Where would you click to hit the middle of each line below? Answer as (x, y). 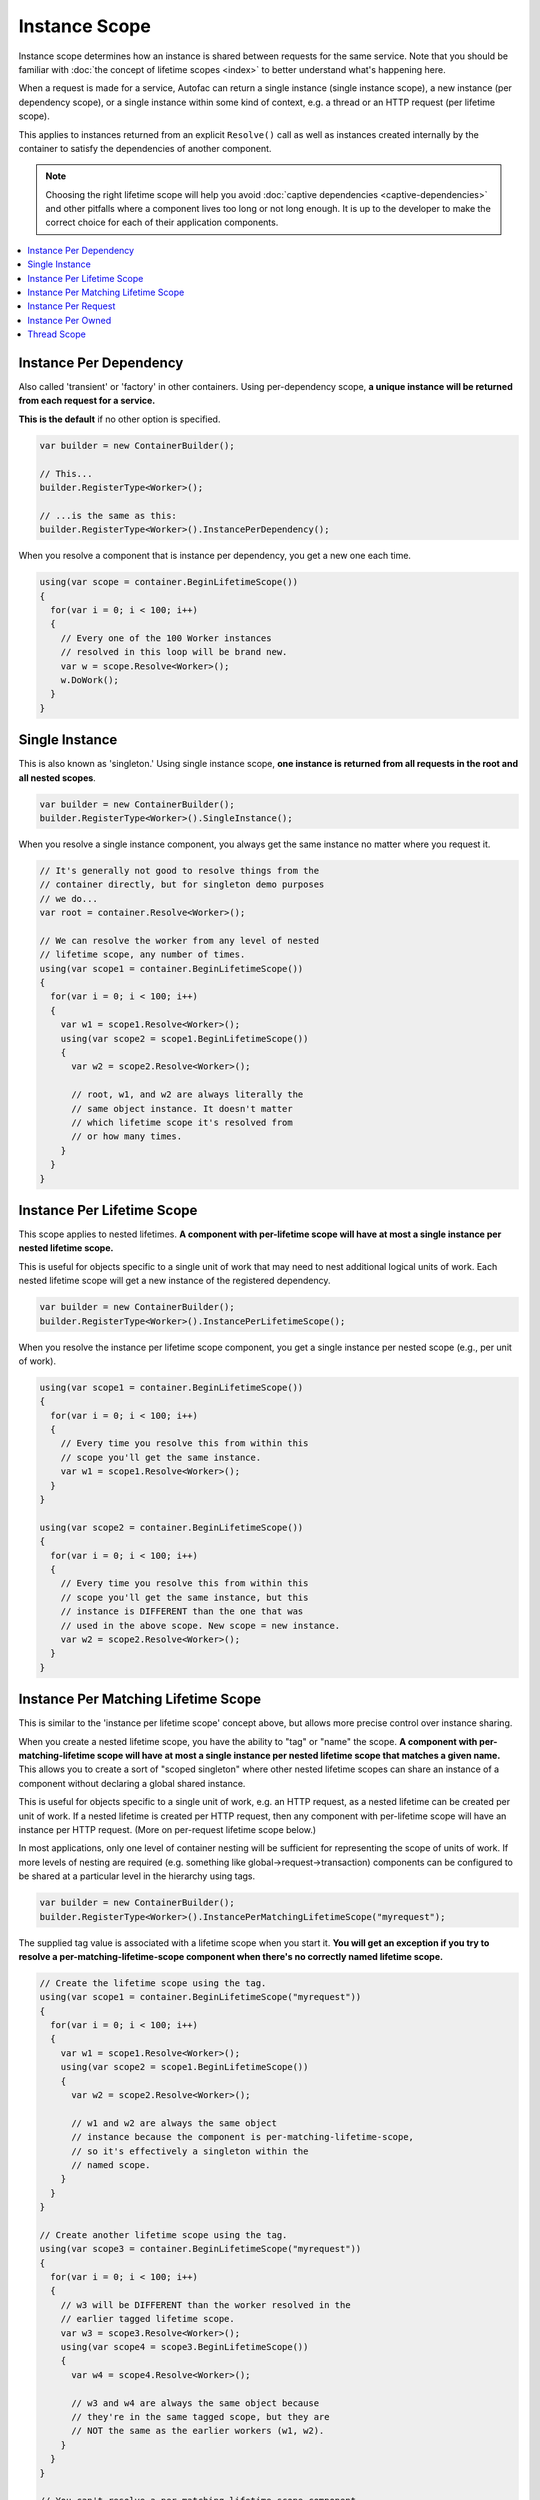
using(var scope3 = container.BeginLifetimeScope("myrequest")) (200, 2249)
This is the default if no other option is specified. (119, 419)
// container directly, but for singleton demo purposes (182, 884)
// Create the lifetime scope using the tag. (153, 1983)
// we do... (69, 898)
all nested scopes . (57, 777)
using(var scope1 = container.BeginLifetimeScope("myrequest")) (200, 1997)
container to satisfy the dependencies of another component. (145, 148)
